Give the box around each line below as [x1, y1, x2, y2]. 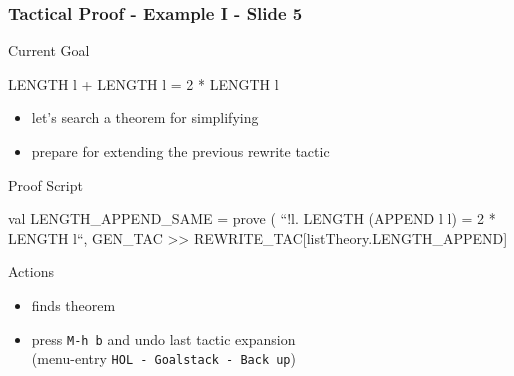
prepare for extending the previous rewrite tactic [31, 141, 330, 161]
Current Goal [8, 40, 90, 61]
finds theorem [31, 294, 116, 315]
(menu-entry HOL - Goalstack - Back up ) [31, 348, 296, 369]
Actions [8, 261, 54, 282]
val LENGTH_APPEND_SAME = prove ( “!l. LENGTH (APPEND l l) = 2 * [8, 208, 496, 229]
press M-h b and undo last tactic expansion [31, 328, 296, 349]
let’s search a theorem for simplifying [31, 107, 259, 128]
